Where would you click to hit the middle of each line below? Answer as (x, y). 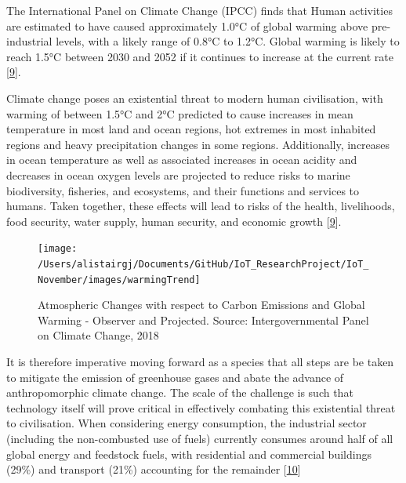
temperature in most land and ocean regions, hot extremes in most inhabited (191, 129)
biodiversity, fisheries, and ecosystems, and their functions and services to (183, 190)
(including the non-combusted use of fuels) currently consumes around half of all (200, 439)
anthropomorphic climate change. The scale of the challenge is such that (180, 392)
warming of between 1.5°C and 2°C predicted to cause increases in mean (180, 113)
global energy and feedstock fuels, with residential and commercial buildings (189, 454)
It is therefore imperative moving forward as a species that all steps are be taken (200, 362)
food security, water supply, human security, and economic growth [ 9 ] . (174, 221)
